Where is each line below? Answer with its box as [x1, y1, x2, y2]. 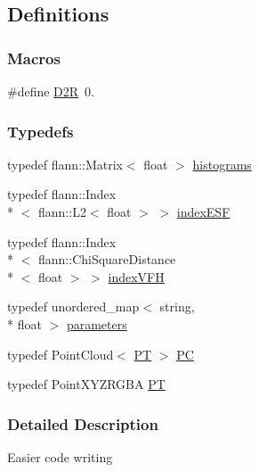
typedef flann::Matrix [7, 154, 123, 173]
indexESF [176, 203, 231, 220]
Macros [7, 46, 61, 69]
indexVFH [108, 267, 165, 286]
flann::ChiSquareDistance [37, 250, 176, 269]
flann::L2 [37, 203, 86, 220]
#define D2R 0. [7, 82, 95, 100]
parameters [66, 314, 127, 333]
